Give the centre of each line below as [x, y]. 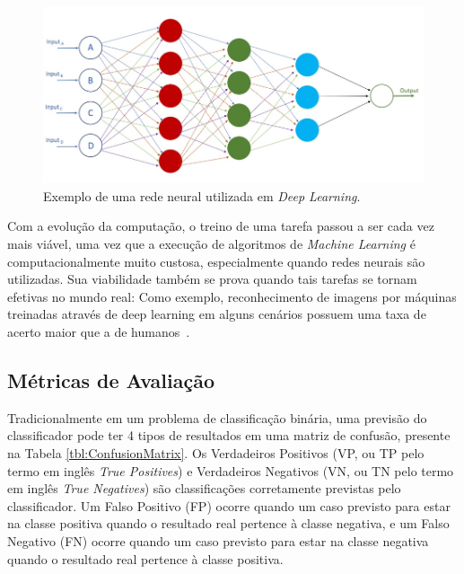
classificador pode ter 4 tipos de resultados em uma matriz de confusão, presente [229, 435]
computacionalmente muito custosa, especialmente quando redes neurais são [216, 261]
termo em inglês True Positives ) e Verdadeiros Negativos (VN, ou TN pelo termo [231, 470]
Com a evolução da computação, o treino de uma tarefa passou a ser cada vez [221, 226]
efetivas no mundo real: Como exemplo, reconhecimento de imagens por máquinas [232, 296]
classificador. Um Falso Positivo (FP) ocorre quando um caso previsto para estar [229, 505]
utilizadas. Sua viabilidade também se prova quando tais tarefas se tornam [212, 279]
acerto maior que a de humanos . [99, 331]
